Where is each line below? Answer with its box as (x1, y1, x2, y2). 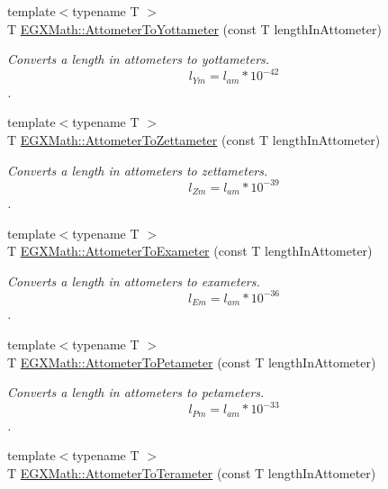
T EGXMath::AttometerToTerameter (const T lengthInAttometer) (7, 463, 376, 482)
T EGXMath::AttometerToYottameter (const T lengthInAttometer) (7, 19, 382, 38)
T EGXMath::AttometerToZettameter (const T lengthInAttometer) (7, 130, 381, 149)
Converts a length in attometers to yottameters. (7, 50, 270, 68)
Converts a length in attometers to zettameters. (7, 160, 268, 179)
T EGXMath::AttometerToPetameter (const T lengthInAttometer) (7, 352, 376, 371)
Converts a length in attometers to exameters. (7, 271, 260, 290)
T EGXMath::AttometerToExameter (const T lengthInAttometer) (7, 241, 373, 260)
